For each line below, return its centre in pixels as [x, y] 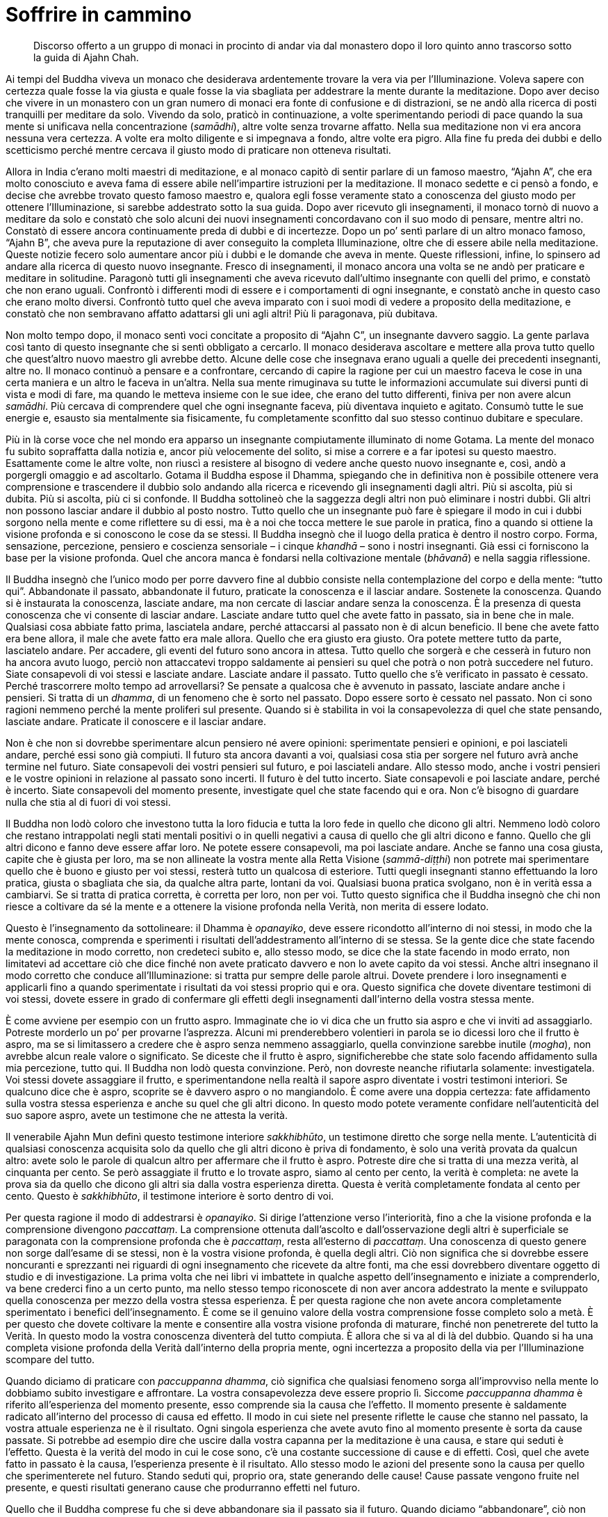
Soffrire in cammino [99, 15]
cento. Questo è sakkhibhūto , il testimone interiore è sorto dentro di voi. [170, 1196]
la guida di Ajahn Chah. [86, 57]
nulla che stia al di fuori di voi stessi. [88, 802]
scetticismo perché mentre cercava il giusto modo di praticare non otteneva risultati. [198, 150]
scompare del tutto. [50, 1359]
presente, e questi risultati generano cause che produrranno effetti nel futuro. [183, 1487]
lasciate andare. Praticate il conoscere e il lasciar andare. [136, 721]
